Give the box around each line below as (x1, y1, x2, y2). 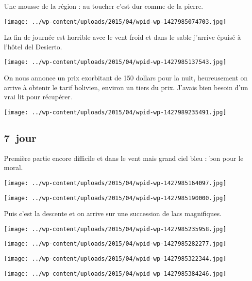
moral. (4, 162, 23, 172)
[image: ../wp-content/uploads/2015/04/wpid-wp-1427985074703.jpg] (4, 18, 227, 25)
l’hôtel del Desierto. (4, 41, 62, 51)
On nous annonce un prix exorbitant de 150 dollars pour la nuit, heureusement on (4, 73, 248, 83)
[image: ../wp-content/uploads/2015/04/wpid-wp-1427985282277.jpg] (4, 240, 227, 248)
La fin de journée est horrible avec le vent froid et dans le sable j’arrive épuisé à (4, 32, 241, 42)
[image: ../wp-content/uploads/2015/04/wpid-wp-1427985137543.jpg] (4, 59, 227, 66)
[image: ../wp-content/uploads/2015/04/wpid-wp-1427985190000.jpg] (4, 194, 227, 202)
